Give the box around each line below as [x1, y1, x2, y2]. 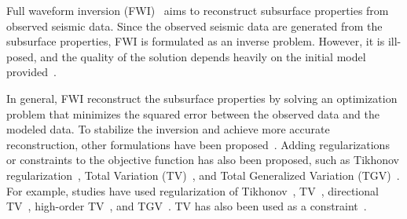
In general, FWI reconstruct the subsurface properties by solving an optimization [6, 89, 398, 106]
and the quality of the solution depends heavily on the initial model [40, 48, 366, 64]
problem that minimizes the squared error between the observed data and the [6, 105, 379, 122]
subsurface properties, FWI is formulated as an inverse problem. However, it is [6, 33, 385, 49]
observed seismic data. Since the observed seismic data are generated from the [6, 17, 383, 34]
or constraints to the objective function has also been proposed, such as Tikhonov [6, 151, 399, 168]
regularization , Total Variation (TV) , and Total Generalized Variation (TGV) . [6, 166, 400, 183]
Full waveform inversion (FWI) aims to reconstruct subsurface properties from [6, 2, 389, 18]
